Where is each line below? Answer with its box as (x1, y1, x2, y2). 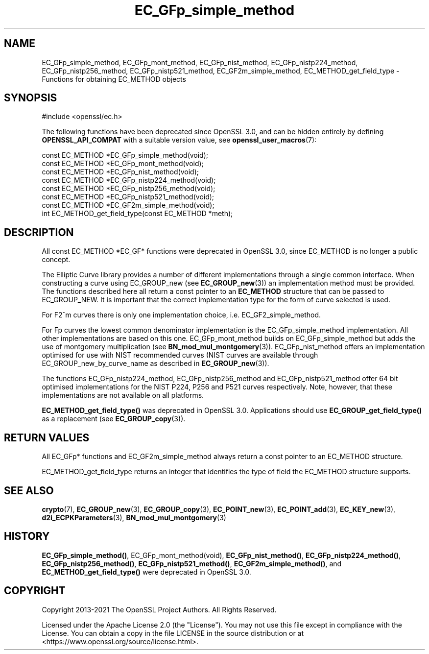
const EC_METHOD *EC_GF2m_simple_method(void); (42, 201, 214, 210)
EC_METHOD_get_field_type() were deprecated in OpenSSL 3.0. (42, 567, 251, 576)
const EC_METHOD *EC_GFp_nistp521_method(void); (42, 193, 214, 201)
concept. (42, 255, 71, 264)
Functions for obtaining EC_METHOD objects (42, 74, 186, 83)
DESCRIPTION (4, 226, 74, 239)
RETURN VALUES (4, 431, 90, 444)
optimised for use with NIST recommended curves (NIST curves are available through (42, 351, 318, 360)
